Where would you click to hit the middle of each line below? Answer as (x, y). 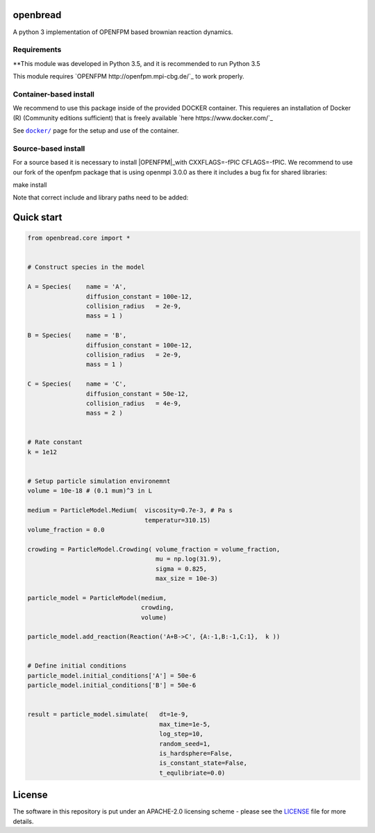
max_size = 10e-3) (186, 578)
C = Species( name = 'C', (77, 384)
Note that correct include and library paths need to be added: (101, 197)
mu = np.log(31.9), (189, 559)
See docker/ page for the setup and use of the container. (96, 130)
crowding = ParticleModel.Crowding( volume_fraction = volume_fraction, (154, 549)
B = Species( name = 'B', (77, 336)
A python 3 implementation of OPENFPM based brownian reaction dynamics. (123, 32)
